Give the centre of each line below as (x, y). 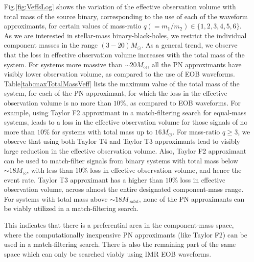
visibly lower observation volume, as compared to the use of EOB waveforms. (120, 74)
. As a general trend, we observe (189, 45)
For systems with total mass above (56, 198)
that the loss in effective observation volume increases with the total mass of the (124, 54)
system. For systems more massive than (63, 64)
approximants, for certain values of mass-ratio (73, 26)
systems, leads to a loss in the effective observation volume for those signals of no (126, 122)
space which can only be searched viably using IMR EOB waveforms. (108, 253)
